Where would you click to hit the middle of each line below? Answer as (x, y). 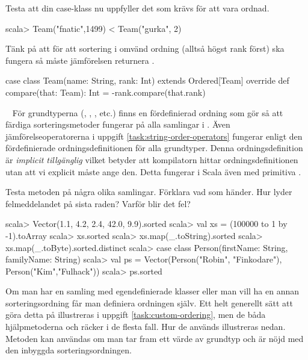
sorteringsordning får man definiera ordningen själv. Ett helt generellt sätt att (149, 303)
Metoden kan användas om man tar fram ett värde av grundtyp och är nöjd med (155, 338)
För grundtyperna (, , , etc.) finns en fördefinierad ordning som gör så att (148, 112)
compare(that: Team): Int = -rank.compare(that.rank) (106, 92)
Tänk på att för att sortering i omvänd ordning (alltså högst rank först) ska (145, 48)
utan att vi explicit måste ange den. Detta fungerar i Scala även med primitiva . (153, 171)
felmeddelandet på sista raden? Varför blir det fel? (98, 203)
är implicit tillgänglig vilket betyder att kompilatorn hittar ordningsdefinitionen (152, 159)
